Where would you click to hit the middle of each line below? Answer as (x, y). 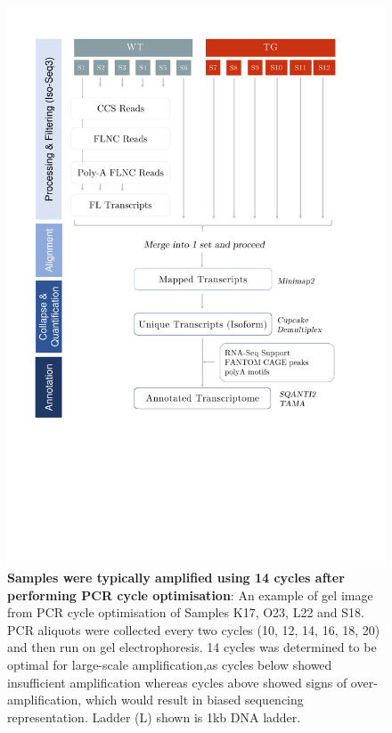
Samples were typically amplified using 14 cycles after (176, 578)
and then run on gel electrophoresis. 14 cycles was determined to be (192, 647)
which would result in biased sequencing (194, 700)
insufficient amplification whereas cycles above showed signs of (177, 682)
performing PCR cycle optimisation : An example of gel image (190, 595)
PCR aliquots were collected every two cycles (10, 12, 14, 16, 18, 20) (194, 629)
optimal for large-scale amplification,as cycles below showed (170, 665)
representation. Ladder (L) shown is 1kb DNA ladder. (154, 717)
